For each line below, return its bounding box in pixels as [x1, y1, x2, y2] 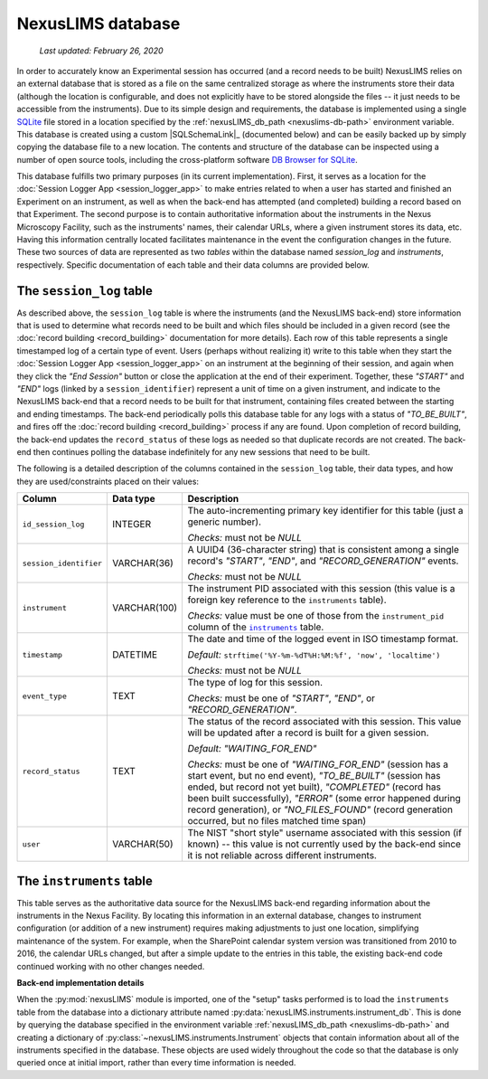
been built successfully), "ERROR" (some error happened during [187, 792, 461, 805]
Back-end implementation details [16, 978, 145, 989]
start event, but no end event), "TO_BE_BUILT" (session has [187, 770, 441, 782]
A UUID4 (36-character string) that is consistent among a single [187, 544, 460, 556]
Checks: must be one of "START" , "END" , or [187, 692, 375, 705]
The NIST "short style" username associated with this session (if [187, 827, 463, 839]
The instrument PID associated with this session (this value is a [187, 582, 455, 595]
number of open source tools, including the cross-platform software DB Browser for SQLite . [16, 154, 358, 165]
